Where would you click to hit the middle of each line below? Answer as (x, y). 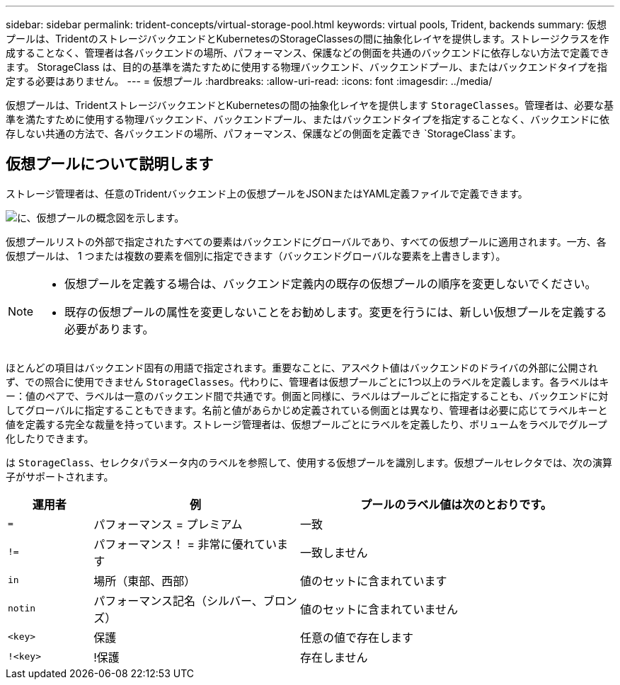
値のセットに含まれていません (379, 609)
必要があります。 (109, 329)
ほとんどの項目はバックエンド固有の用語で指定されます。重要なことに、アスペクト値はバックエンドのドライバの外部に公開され (302, 367)
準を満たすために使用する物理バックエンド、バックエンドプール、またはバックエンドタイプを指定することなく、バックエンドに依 (308, 119)
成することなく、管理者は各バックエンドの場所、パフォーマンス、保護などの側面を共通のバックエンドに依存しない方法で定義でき (308, 53)
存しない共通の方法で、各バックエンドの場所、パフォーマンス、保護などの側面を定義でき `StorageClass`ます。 (264, 133)
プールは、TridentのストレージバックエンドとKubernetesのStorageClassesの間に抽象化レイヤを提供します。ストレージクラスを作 (308, 39)
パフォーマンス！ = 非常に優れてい (185, 544)
